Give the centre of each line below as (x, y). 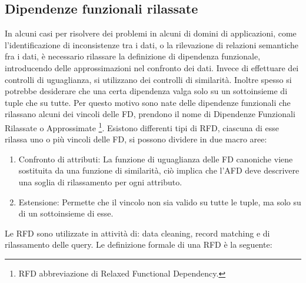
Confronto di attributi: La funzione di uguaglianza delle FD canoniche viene (156, 159)
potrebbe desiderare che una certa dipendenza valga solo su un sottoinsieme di (146, 91)
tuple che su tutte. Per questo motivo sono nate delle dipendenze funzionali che (148, 102)
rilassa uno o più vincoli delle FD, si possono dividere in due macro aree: (136, 139)
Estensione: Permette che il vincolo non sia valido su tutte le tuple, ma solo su (160, 202)
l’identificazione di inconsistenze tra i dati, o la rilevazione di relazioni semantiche (152, 44)
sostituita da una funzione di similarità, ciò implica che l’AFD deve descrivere (159, 170)
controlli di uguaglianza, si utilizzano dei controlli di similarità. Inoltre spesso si (148, 79)
